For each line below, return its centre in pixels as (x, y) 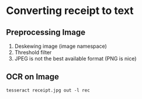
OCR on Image (33, 77)
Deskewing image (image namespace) (60, 46)
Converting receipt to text (70, 11)
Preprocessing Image (46, 32)
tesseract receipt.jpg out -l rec (48, 90)
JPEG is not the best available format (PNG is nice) (75, 59)
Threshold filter (33, 52)
